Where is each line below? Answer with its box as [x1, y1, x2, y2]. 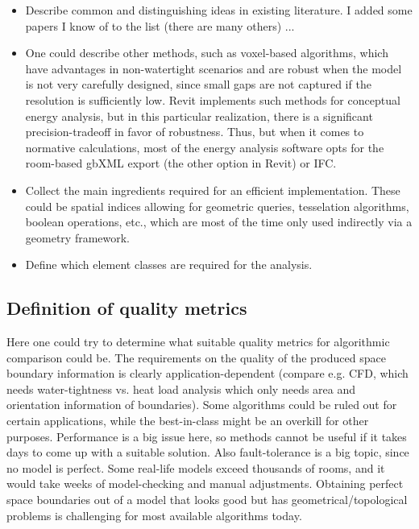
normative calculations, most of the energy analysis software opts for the [25, 138, 384, 155]
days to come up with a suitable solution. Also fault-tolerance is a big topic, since [6, 444, 409, 461]
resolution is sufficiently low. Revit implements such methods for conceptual [25, 91, 400, 108]
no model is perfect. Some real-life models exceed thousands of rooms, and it [6, 459, 385, 476]
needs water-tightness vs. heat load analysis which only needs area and [6, 380, 356, 397]
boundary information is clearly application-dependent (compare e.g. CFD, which [6, 365, 409, 382]
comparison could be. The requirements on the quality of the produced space [6, 349, 386, 366]
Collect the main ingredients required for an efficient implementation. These [25, 181, 400, 198]
